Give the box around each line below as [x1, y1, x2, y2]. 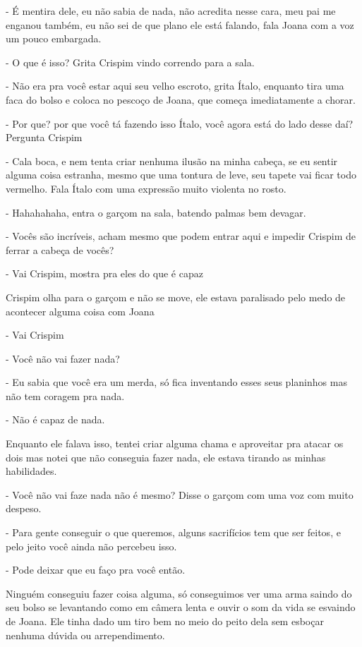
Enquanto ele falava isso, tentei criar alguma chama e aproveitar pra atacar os [6, 436, 344, 451]
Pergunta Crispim [6, 130, 83, 145]
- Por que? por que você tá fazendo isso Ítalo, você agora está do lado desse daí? [6, 116, 354, 131]
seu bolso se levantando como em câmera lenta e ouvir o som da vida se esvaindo [6, 600, 356, 615]
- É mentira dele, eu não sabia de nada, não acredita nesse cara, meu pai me [6, 4, 336, 18]
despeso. [6, 501, 42, 516]
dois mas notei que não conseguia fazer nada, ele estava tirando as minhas [6, 449, 326, 464]
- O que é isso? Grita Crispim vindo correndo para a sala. [6, 54, 255, 69]
